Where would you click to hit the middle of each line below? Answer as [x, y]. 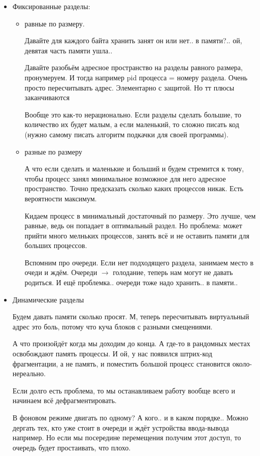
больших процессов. [56, 245]
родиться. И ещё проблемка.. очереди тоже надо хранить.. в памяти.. [131, 282]
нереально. [29, 373]
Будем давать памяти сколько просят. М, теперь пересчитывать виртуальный [131, 316]
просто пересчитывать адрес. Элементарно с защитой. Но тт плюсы [129, 87]
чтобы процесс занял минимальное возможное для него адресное [125, 178]
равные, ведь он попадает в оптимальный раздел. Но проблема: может [133, 225]
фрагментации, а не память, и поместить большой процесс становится [121, 363]
